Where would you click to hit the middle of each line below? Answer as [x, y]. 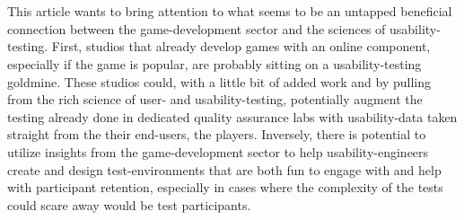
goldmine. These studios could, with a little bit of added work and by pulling [219, 81]
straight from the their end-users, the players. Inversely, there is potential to [217, 134]
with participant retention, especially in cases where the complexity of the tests [225, 187]
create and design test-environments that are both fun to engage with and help [224, 169]
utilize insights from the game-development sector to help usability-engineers [218, 151]
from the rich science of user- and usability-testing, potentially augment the [215, 99]
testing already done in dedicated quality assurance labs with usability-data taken [232, 116]
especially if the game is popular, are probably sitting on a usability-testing [214, 63]
